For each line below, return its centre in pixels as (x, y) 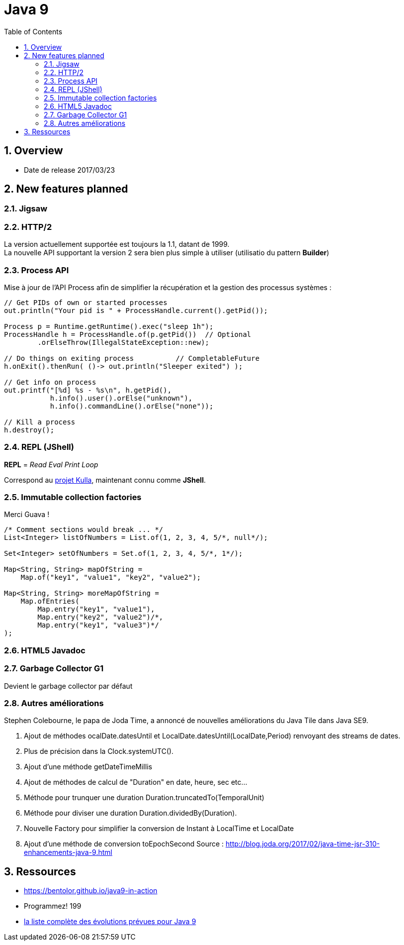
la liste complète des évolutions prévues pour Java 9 (110, 922)
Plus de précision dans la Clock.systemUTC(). (99, 751)
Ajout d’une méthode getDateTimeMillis (88, 767)
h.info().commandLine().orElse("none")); (132, 406)
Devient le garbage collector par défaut (68, 686)
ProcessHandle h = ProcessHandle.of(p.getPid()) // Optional (128, 334)
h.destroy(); (29, 430)
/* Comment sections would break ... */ (84, 530)
